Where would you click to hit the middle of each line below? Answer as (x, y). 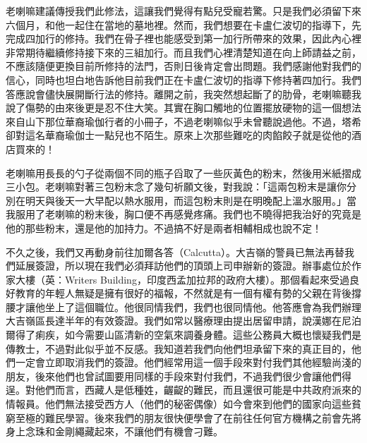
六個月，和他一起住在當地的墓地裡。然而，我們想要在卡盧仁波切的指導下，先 (183, 24)
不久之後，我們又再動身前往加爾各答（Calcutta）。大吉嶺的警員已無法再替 (175, 251)
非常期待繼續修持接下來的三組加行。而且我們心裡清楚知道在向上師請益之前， (183, 52)
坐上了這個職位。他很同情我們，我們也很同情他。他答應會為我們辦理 (203, 307)
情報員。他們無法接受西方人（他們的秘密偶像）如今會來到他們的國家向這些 (179, 404)
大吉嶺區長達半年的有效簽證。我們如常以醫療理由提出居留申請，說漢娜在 (174, 321)
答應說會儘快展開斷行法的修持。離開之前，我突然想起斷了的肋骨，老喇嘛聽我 (183, 93)
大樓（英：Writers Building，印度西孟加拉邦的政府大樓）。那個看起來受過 (182, 279)
